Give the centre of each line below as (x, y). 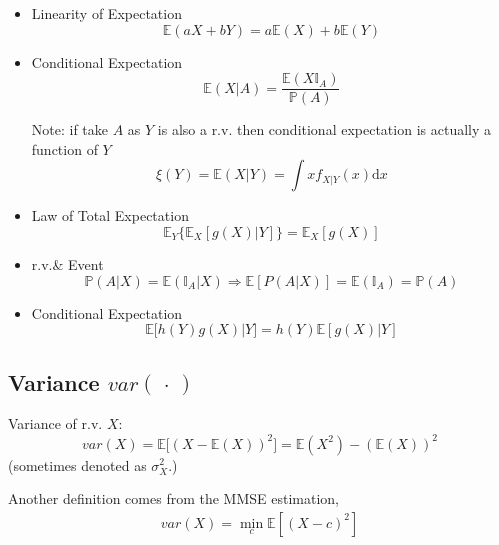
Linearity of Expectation (106, 13)
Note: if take (70, 129)
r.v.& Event (67, 264)
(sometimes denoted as (77, 464)
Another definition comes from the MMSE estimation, (174, 498)
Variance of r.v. (55, 423)
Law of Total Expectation (110, 215)
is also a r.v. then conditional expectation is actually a (324, 129)
